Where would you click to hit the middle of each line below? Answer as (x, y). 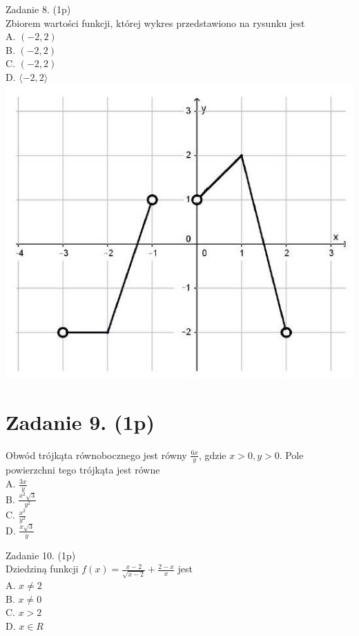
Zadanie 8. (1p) (38, 9)
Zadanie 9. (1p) (80, 421)
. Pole (291, 455)
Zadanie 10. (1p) (41, 555)
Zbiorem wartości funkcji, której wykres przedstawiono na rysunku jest (155, 22)
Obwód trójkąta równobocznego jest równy (96, 455)
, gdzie (212, 455)
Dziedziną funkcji (42, 569)
